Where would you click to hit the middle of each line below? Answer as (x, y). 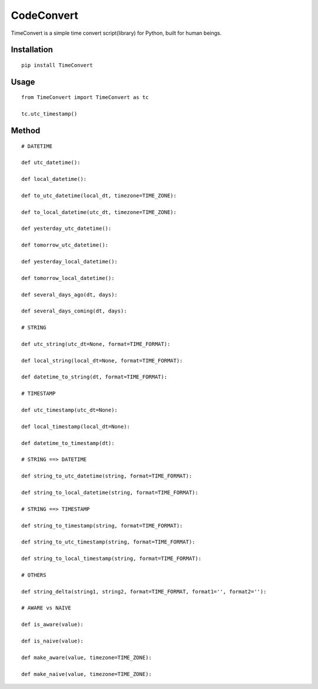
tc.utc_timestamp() (49, 114)
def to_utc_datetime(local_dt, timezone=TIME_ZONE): (99, 195)
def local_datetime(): (54, 179)
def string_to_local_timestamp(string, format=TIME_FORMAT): (111, 559)
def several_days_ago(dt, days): (69, 294)
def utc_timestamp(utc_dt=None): (69, 410)
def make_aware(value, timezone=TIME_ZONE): (87, 657)
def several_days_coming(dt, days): (74, 311)
